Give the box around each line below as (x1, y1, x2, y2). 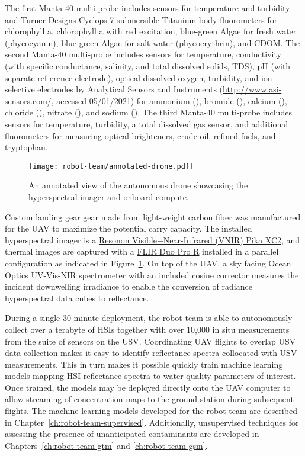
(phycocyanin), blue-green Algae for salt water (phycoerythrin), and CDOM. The (5, 36, 300, 49)
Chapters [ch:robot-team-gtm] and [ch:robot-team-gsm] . (5, 439, 208, 451)
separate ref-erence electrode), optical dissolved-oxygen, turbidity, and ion (5, 71, 272, 84)
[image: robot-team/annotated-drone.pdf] (28, 162, 194, 171)
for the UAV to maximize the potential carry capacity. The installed (5, 222, 252, 235)
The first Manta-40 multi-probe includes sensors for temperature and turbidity (5, 2, 290, 14)
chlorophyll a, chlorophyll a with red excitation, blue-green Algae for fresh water (5, 25, 297, 37)
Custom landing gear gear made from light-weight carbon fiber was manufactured (5, 210, 301, 223)
